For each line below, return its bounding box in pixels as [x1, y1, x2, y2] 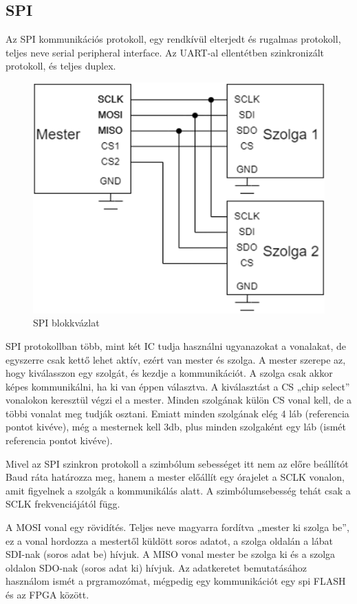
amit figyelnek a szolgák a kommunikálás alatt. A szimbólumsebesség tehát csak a [6, 483, 351, 497]
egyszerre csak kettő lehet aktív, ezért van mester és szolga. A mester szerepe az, [6, 352, 346, 366]
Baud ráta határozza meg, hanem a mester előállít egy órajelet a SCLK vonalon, [6, 470, 345, 484]
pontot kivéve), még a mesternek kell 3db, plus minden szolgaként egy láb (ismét [6, 419, 346, 434]
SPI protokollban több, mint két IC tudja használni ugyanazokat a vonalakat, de [6, 338, 347, 353]
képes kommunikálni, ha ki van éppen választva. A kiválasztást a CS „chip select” [6, 379, 350, 393]
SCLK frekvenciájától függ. [6, 497, 120, 511]
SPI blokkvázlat [33, 315, 100, 330]
